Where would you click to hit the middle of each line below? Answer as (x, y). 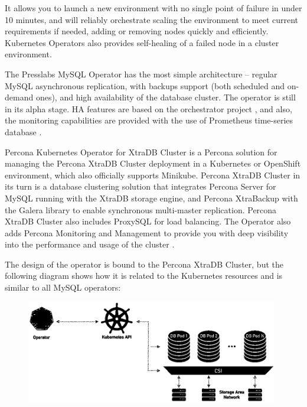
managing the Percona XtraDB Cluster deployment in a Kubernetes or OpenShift (153, 163)
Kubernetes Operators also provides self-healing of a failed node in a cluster (142, 42)
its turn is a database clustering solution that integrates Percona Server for (141, 186)
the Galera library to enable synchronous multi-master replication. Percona (141, 209)
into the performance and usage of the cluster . (90, 244)
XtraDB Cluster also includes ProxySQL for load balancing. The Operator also (148, 221)
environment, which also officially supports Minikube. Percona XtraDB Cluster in (153, 175)
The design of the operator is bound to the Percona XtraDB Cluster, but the (144, 264)
